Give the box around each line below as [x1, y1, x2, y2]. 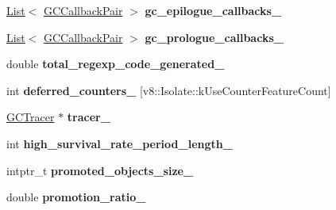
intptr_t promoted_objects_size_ [6, 162, 194, 178]
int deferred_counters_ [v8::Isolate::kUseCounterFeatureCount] [6, 82, 331, 98]
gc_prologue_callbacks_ [145, 29, 284, 45]
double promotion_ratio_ [6, 189, 146, 205]
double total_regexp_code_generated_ [6, 55, 225, 72]
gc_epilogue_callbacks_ [145, 2, 282, 18]
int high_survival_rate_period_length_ [6, 135, 233, 151]
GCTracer [6, 109, 55, 125]
